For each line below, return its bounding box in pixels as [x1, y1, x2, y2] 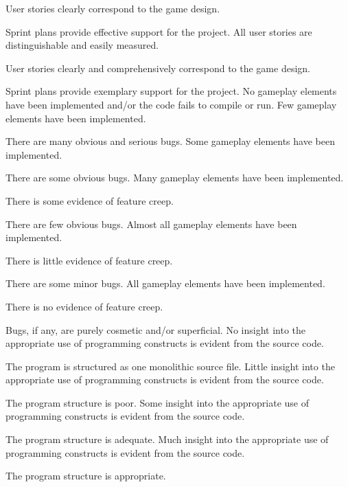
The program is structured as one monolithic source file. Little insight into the [5, 359, 335, 373]
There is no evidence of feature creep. [5, 299, 163, 313]
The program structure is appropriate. [5, 468, 166, 483]
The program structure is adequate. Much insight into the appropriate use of [5, 432, 329, 446]
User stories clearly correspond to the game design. [5, 1, 220, 15]
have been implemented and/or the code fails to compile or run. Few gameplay [5, 97, 337, 111]
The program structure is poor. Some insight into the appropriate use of [5, 395, 309, 409]
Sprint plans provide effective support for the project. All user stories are [5, 24, 312, 38]
